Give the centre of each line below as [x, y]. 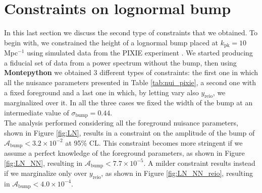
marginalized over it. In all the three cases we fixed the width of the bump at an [128, 103]
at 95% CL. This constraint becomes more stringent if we [154, 142]
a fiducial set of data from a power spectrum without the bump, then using [120, 62]
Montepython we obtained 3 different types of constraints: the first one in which [131, 72]
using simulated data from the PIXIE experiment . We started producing [140, 53]
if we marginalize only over [46, 173]
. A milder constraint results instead [199, 163]
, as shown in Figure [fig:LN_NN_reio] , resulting [177, 173]
